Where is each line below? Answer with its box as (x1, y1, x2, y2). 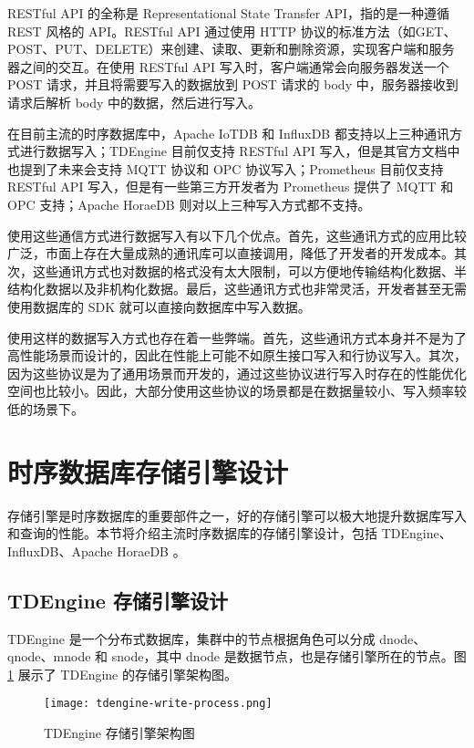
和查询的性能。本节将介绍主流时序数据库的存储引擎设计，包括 (7, 524, 377, 543)
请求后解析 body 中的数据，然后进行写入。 (7, 92, 262, 111)
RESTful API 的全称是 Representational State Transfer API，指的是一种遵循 (7, 4, 450, 22)
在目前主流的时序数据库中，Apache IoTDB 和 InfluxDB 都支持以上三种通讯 (7, 123, 449, 142)
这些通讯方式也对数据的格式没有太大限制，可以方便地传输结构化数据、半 (32, 261, 467, 280)
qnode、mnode (7, 647, 91, 666)
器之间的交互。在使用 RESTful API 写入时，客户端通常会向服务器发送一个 (7, 57, 449, 76)
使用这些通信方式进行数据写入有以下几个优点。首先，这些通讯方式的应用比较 (7, 225, 467, 244)
